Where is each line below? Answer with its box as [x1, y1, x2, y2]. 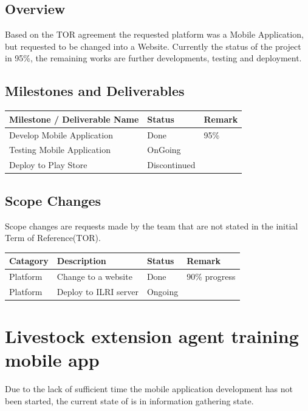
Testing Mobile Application [9, 143, 111, 156]
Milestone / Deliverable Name [9, 112, 139, 125]
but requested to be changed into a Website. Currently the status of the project [5, 39, 301, 52]
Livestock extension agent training [5, 324, 299, 348]
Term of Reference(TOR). [5, 231, 101, 244]
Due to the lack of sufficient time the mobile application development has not [5, 382, 293, 395]
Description [56, 254, 106, 267]
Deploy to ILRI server [56, 285, 139, 297]
